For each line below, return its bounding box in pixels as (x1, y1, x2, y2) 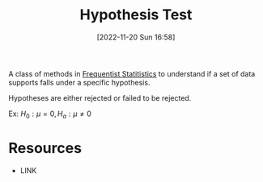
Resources (8, 139, 83, 157)
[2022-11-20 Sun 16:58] (96, 32, 176, 42)
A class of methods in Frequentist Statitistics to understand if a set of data (8, 68, 256, 78)
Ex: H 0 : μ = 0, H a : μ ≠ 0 (8, 109, 91, 120)
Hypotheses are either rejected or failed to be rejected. (8, 93, 192, 102)
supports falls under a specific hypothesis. (8, 77, 151, 87)
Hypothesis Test (79, 6, 193, 24)
